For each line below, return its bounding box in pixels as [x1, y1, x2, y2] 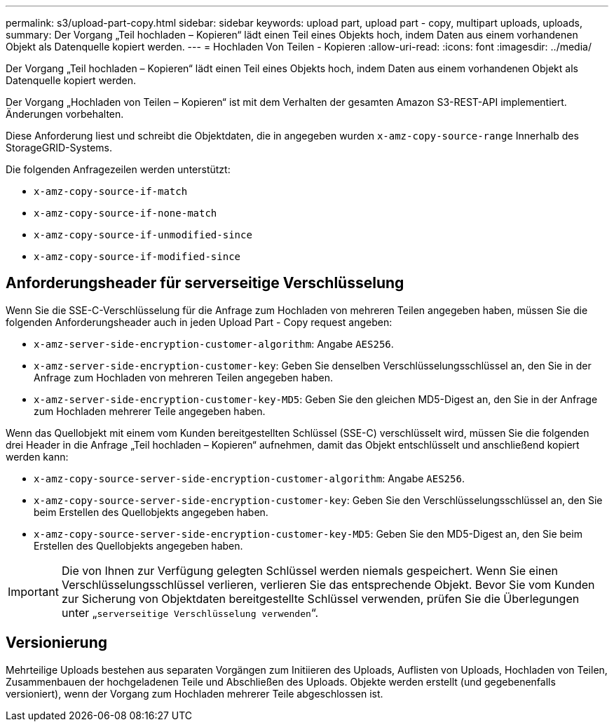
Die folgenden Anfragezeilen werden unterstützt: [6, 163, 231, 175]
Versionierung [6, 634, 108, 652]
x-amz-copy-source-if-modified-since [34, 251, 241, 262]
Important [8, 584, 59, 599]
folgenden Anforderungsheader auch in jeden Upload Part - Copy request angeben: [6, 315, 393, 328]
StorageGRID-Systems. [6, 142, 112, 154]
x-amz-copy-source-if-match [34, 186, 188, 197]
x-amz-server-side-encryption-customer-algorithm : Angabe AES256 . [34, 337, 394, 350]
